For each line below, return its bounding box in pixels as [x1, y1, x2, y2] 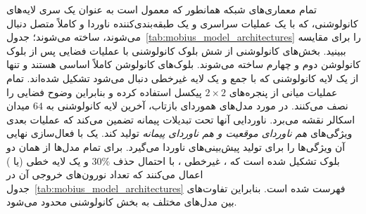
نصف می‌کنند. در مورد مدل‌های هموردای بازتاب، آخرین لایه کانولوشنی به [46, 98, 348, 113]
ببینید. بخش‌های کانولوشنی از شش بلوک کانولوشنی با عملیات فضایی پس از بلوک [6, 43, 346, 58]
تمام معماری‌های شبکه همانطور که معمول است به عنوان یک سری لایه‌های [6, 2, 317, 16]
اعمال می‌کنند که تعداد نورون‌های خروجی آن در [6, 167, 203, 182]
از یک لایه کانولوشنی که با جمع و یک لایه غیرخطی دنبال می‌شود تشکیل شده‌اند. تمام [6, 70, 359, 85]
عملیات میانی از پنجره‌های [229, 84, 338, 99]
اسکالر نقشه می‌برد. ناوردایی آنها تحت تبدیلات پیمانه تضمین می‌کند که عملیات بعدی [6, 112, 355, 126]
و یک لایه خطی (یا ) [6, 153, 89, 168]
